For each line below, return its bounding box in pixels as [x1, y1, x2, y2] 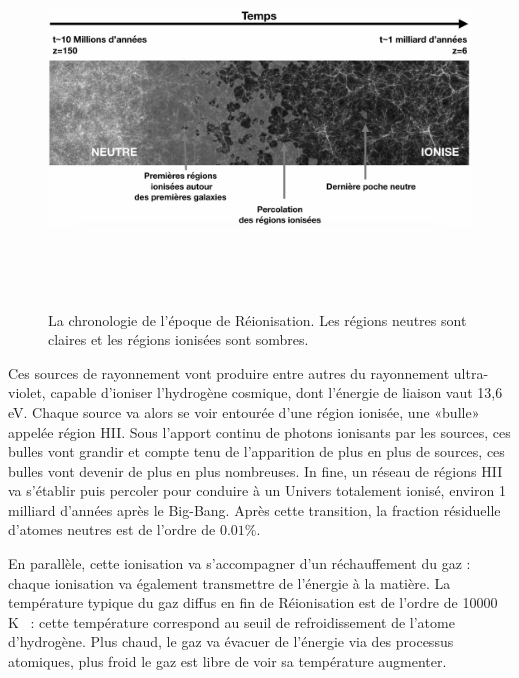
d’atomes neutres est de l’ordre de [8, 519, 216, 540]
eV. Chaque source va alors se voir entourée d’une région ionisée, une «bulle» [8, 401, 480, 422]
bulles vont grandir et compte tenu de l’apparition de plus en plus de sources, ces [8, 441, 505, 462]
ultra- [453, 362, 489, 383]
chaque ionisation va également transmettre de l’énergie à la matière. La [8, 572, 451, 593]
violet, [8, 382, 46, 403]
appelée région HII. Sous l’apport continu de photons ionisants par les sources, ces [8, 421, 511, 442]
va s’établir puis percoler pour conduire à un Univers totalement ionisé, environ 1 [8, 480, 506, 501]
